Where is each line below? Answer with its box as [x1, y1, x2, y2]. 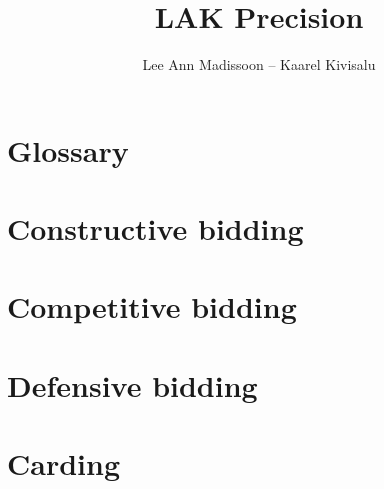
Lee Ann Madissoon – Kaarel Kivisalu [142, 54, 376, 75]
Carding [7, 443, 121, 484]
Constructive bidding [7, 208, 304, 249]
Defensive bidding [7, 364, 258, 405]
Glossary [7, 129, 129, 170]
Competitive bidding [7, 286, 297, 327]
